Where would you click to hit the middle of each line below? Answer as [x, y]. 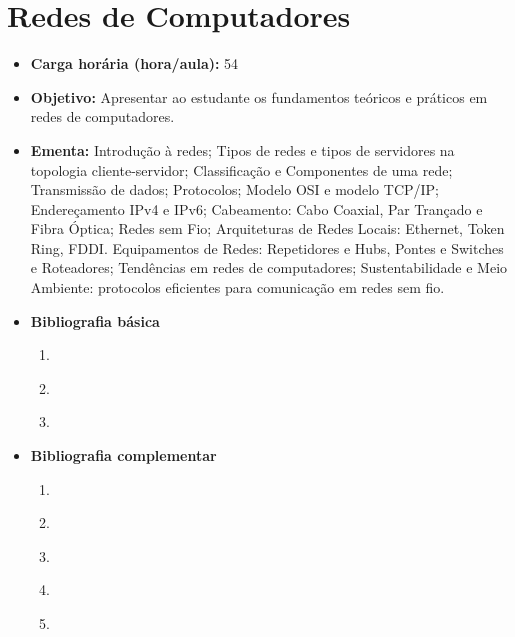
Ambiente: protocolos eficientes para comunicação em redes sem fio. [237, 287]
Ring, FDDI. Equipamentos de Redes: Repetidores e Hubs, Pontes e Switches [267, 247]
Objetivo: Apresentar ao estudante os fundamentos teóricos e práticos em [259, 96]
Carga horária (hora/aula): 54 [134, 63]
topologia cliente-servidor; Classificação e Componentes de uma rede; [241, 169]
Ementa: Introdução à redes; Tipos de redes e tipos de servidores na [242, 149]
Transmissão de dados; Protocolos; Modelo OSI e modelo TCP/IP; [235, 189]
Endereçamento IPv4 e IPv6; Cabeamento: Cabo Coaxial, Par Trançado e [256, 208]
